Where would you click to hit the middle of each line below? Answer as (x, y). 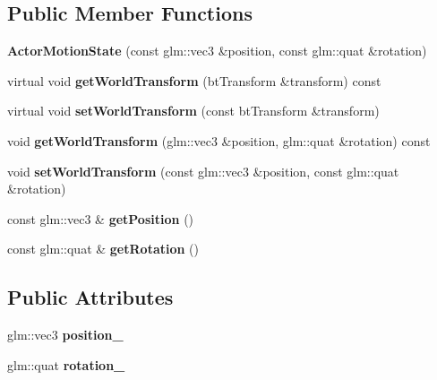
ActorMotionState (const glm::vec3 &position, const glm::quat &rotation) (217, 51)
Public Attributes (90, 297)
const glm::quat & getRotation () (103, 249)
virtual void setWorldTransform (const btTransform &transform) (193, 111)
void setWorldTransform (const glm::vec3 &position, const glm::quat (203, 171)
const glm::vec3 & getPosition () (101, 218)
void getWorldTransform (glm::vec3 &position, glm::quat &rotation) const (219, 140)
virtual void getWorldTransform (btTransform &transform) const (194, 80)
